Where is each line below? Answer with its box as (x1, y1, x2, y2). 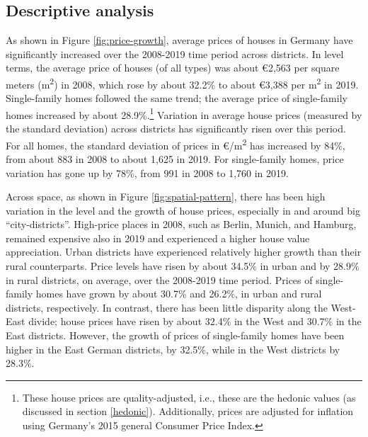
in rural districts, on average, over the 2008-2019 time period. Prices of (6, 272, 313, 287)
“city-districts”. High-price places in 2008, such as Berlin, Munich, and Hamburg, (6, 217, 357, 232)
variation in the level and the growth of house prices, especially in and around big (6, 203, 360, 217)
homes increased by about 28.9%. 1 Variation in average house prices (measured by (6, 105, 362, 122)
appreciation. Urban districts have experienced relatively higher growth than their (6, 244, 362, 259)
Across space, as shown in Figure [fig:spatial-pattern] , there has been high (6, 189, 326, 204)
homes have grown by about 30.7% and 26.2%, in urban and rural (35, 286, 322, 301)
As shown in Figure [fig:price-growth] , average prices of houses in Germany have (6, 33, 353, 47)
